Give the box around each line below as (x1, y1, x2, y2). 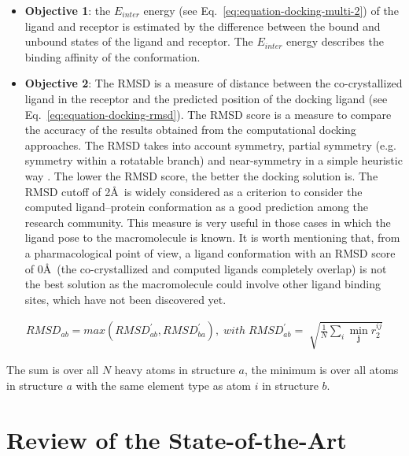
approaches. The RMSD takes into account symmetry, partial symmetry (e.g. (24, 136, 396, 153)
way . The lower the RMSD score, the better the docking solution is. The (24, 167, 378, 184)
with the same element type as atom (76, 376, 252, 393)
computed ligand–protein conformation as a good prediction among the (24, 198, 368, 215)
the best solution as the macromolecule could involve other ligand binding (24, 276, 381, 292)
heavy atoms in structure (114, 361, 235, 378)
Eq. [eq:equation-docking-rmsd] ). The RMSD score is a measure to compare (24, 106, 392, 122)
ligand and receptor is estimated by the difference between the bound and (24, 17, 381, 34)
